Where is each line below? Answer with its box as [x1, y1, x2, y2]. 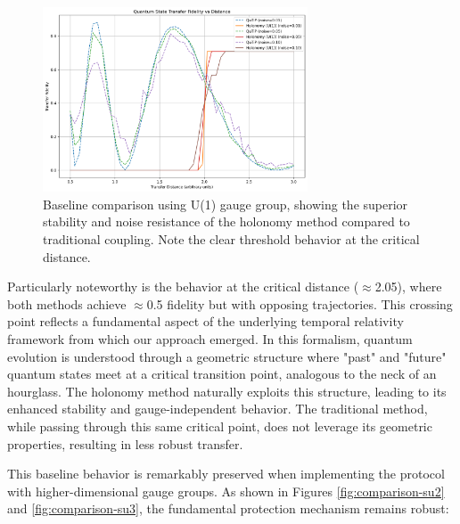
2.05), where [374, 277, 442, 296]
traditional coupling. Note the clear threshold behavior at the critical [43, 230, 420, 249]
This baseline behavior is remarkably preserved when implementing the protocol [7, 464, 445, 483]
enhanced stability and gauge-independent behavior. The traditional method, [7, 399, 428, 418]
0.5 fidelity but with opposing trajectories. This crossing [146, 294, 453, 313]
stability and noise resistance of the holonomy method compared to [43, 212, 410, 231]
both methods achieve [7, 294, 127, 313]
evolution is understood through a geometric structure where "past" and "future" [7, 347, 447, 365]
